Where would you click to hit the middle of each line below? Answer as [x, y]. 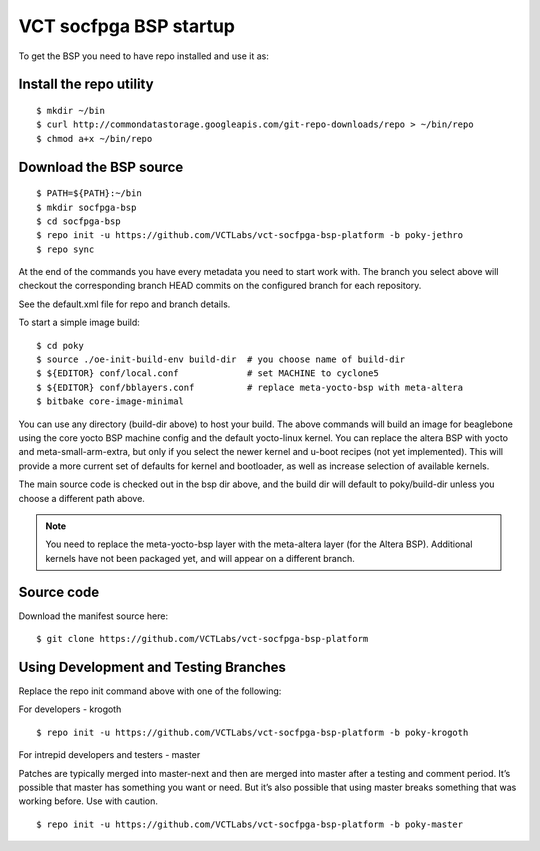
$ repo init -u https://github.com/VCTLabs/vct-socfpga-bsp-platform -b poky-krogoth [252, 732]
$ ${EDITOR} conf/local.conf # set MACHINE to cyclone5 [207, 373]
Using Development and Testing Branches [152, 666]
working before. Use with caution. [88, 801]
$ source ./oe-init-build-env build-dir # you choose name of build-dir [221, 359]
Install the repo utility [86, 84]
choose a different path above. [81, 498]
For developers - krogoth [70, 709]
